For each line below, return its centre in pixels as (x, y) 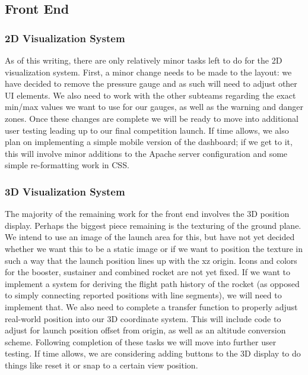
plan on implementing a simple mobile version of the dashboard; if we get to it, (149, 142)
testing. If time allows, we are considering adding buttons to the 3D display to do (153, 353)
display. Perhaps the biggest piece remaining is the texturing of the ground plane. (153, 225)
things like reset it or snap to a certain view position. (101, 365)
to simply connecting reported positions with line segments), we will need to (143, 295)
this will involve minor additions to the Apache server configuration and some (146, 153)
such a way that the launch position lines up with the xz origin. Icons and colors (151, 260)
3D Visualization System (65, 191)
